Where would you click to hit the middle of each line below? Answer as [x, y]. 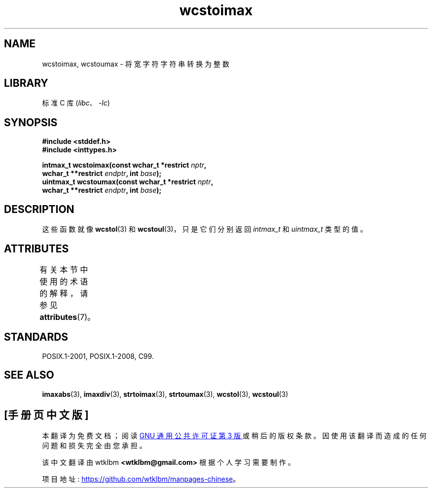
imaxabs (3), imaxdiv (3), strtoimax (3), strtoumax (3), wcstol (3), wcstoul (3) [165, 394]
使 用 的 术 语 [64, 281]
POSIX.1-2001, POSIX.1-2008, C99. [98, 356]
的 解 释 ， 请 [64, 293]
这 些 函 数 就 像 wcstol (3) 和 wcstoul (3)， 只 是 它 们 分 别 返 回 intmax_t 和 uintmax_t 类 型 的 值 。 [205, 229]
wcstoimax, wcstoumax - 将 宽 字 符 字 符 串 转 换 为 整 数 [136, 64]
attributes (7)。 [68, 317]
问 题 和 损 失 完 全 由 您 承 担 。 [94, 445]
